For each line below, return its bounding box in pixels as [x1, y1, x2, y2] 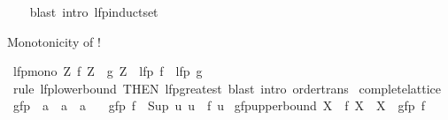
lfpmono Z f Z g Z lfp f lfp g [12, 62, 203, 80]
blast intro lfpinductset [29, 3, 158, 20]
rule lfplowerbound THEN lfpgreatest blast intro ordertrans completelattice [12, 79, 441, 97]
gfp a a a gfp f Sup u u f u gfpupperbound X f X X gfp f [12, 96, 425, 115]
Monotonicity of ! [7, 32, 101, 50]
